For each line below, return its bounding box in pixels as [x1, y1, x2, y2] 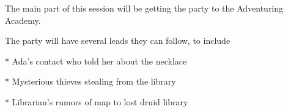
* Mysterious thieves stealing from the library [5, 75, 176, 88]
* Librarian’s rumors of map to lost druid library [5, 95, 188, 108]
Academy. [5, 13, 41, 26]
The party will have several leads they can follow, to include [5, 34, 231, 47]
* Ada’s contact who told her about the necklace [5, 54, 187, 67]
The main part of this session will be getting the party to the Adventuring [5, 2, 284, 14]
